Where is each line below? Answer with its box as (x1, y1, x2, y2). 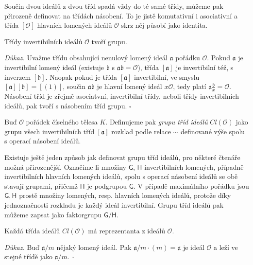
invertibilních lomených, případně (144, 161, 244, 172)
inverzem (4, 71, 31, 82)
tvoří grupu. (91, 36, 127, 46)
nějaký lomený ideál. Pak (56, 242, 132, 252)
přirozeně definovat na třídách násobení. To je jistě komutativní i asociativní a (4, 10, 237, 20)
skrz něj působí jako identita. (121, 20, 208, 30)
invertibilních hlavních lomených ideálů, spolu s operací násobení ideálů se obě (4, 171, 238, 181)
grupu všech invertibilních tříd (4, 126, 95, 136)
